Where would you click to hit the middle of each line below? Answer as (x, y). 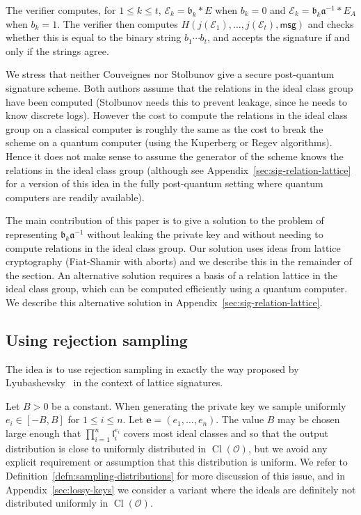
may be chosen (309, 419)
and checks (331, 23)
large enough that (43, 433)
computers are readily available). (75, 197)
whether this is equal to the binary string (94, 37)
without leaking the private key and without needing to (205, 233)
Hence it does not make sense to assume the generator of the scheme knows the (175, 156)
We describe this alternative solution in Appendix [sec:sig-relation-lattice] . (164, 302)
